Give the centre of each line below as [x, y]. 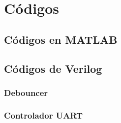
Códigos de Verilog [53, 68]
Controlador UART [43, 115]
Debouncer [26, 92]
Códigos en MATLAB [61, 39]
